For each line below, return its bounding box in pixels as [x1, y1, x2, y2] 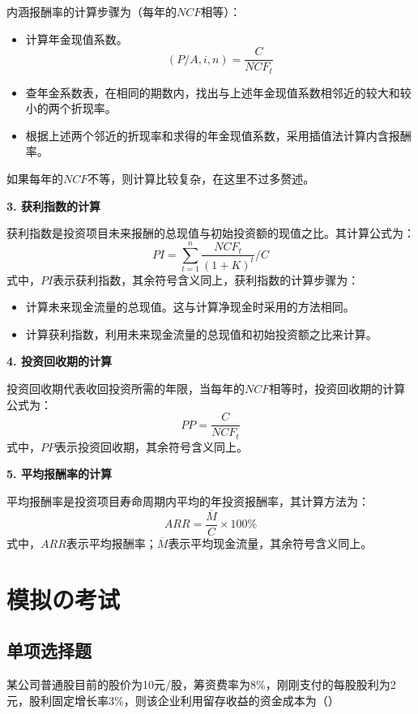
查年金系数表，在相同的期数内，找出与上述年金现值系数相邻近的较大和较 [25, 83, 412, 100]
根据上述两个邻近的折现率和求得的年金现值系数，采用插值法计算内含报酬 [25, 126, 412, 143]
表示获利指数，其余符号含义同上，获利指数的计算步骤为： [53, 271, 360, 288]
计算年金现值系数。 [25, 30, 128, 47]
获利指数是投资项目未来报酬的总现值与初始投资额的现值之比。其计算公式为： [6, 224, 415, 242]
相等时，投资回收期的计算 [269, 379, 406, 396]
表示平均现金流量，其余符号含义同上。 [168, 534, 373, 551]
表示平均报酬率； [66, 534, 157, 551]
